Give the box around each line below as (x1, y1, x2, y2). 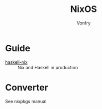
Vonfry (76, 20, 91, 26)
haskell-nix (5, 59, 28, 65)
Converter (5, 82, 48, 93)
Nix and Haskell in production (17, 64, 78, 70)
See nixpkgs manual (5, 98, 47, 104)
